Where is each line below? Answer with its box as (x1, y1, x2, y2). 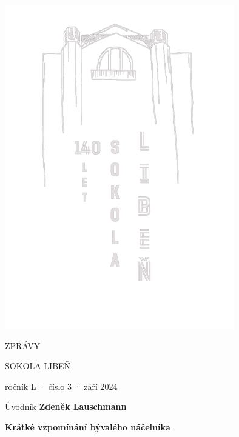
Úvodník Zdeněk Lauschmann (5, 400, 127, 413)
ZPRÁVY (5, 339, 41, 352)
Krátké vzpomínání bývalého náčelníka (5, 421, 170, 433)
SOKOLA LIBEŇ (5, 359, 71, 372)
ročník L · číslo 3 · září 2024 (5, 379, 118, 392)
